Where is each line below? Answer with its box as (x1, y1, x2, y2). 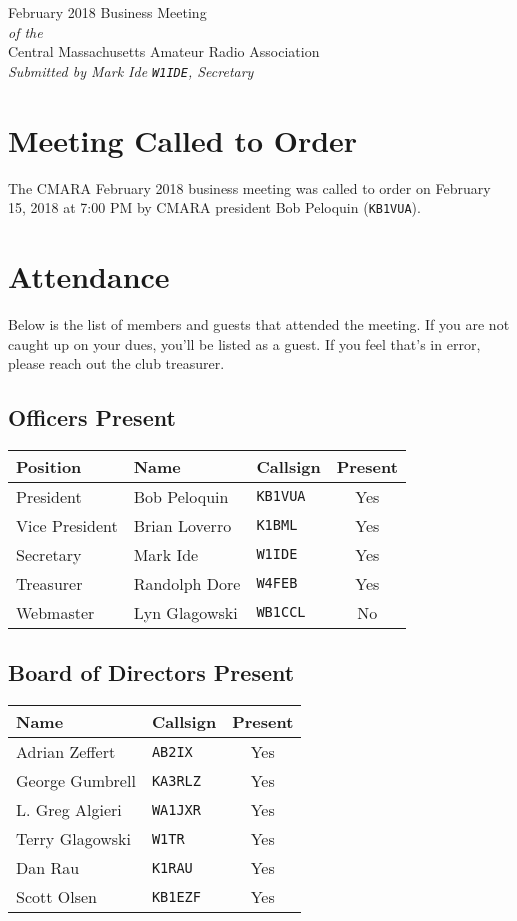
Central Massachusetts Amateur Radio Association (8, 41, 320, 62)
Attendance (8, 256, 170, 296)
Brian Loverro (133, 513, 232, 537)
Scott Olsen (16, 885, 97, 909)
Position (16, 454, 82, 478)
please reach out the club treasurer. (8, 353, 225, 374)
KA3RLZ (151, 772, 201, 789)
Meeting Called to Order (8, 119, 358, 160)
